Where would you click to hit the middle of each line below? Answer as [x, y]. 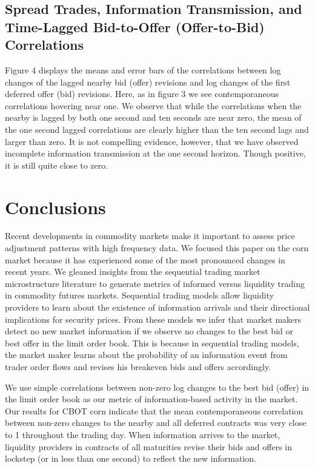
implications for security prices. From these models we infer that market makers [153, 319]
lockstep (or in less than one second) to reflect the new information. [131, 458]
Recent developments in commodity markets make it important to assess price [150, 236]
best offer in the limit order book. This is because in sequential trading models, [152, 342]
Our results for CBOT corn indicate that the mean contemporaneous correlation [154, 410]
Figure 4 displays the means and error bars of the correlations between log [143, 69]
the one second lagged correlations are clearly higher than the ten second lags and [157, 129]
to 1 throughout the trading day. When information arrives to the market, [143, 434]
